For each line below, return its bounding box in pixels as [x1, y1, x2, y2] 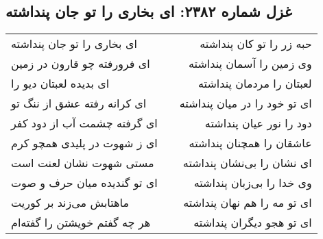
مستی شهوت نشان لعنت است [11, 155, 154, 171]
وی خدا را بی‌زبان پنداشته [193, 175, 312, 191]
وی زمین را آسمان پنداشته [188, 55, 312, 72]
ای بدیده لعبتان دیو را [11, 75, 110, 92]
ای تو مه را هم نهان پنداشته [183, 194, 312, 211]
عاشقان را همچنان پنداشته [189, 135, 312, 151]
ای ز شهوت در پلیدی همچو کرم [11, 135, 158, 151]
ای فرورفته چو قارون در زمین [11, 55, 150, 72]
